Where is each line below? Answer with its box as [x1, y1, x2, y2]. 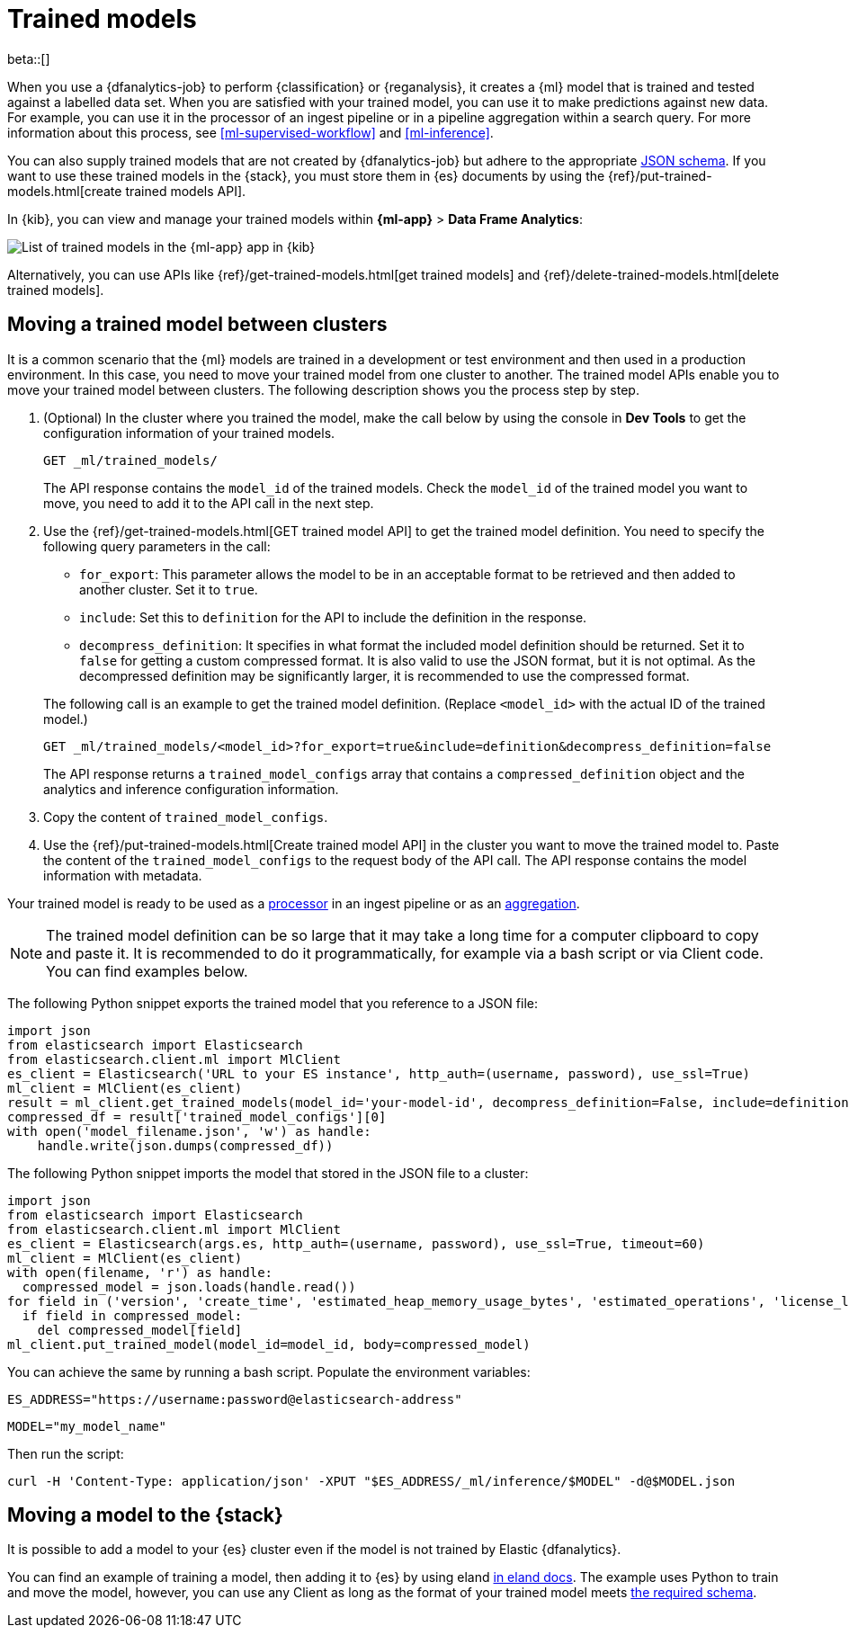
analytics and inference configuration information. [43, 781, 339, 797]
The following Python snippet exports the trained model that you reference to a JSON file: [7, 995, 538, 1011]
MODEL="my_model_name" [7, 1418, 167, 1434]
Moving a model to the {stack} [7, 1504, 283, 1527]
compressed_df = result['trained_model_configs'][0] [7, 1109, 387, 1124]
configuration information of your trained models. [43, 424, 335, 441]
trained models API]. [125, 183, 246, 199]
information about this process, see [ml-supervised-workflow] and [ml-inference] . [7, 124, 494, 140]
